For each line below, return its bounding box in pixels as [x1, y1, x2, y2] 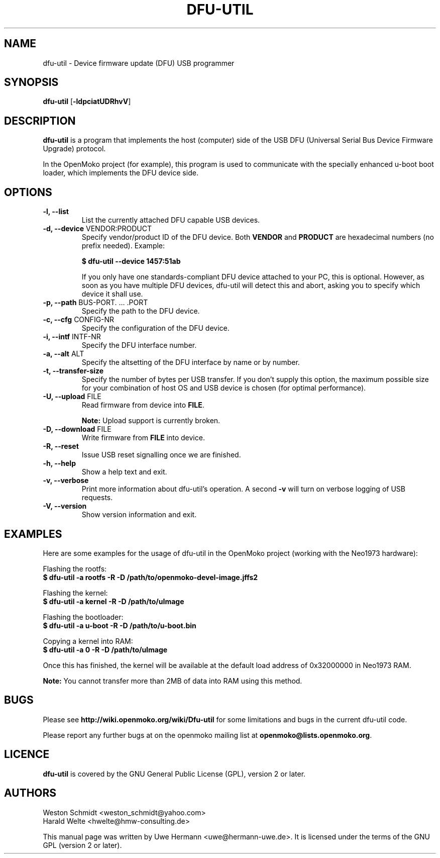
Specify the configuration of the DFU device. [81, 324, 230, 333]
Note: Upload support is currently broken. [81, 416, 221, 425]
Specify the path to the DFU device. [81, 307, 200, 316]
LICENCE [4, 748, 50, 761]
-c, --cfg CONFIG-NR [43, 315, 115, 324]
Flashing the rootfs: [43, 564, 107, 573]
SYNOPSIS [4, 76, 59, 89]
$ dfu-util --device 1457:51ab [81, 257, 181, 266]
